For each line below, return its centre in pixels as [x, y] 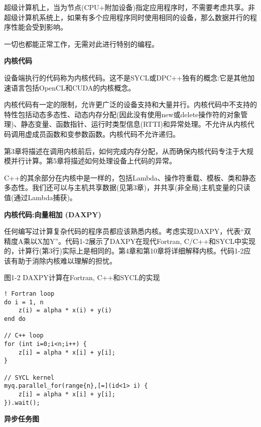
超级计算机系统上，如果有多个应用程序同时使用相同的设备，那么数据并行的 [127, 17]
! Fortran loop [29, 294]
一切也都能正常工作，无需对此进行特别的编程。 [81, 44]
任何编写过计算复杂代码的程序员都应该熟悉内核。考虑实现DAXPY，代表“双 [127, 231]
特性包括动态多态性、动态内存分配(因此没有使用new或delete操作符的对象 [122, 114]
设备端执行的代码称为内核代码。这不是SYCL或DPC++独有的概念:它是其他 [126, 77]
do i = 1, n [24, 302]
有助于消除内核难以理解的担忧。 [63, 260]
